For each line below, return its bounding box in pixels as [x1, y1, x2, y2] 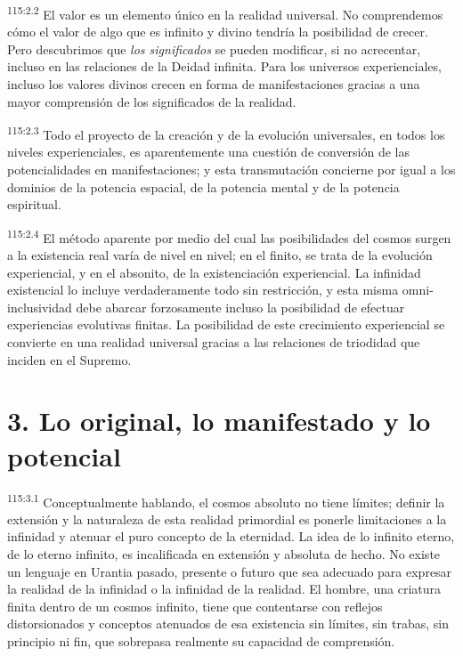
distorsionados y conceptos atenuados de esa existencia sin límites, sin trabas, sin [7, 614, 450, 633]
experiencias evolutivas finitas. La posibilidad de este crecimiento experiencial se [7, 315, 445, 334]
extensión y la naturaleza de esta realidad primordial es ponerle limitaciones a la [7, 509, 447, 528]
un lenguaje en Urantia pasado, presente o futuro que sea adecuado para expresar [7, 562, 452, 580]
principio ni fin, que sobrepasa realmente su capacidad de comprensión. [7, 631, 395, 650]
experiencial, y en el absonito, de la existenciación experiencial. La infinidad [7, 263, 421, 281]
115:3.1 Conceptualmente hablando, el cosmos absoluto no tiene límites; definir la [7, 490, 445, 511]
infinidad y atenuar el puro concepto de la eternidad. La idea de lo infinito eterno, [7, 527, 455, 546]
